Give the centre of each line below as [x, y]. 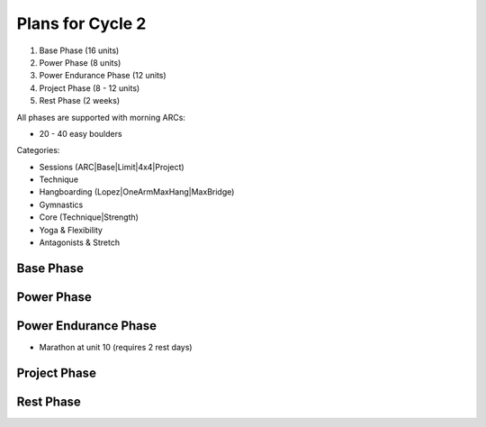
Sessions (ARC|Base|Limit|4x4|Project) [112, 167]
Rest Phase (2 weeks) [80, 101]
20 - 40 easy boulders [81, 133]
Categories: [38, 150]
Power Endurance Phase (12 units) [103, 76]
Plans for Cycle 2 [81, 23]
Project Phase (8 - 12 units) [90, 88]
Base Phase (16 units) [79, 50]
